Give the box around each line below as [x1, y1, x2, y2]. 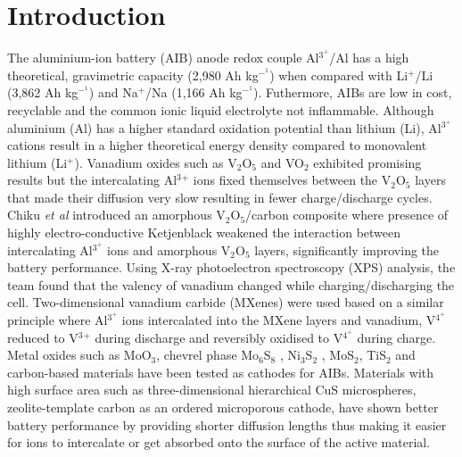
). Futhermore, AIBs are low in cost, [253, 83, 452, 102]
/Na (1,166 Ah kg [145, 83, 243, 102]
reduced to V [7, 328, 78, 346]
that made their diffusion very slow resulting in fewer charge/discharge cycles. [7, 187, 433, 206]
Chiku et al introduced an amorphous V [7, 205, 226, 224]
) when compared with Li [269, 65, 408, 84]
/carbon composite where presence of [245, 205, 449, 224]
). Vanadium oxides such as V [74, 153, 237, 171]
